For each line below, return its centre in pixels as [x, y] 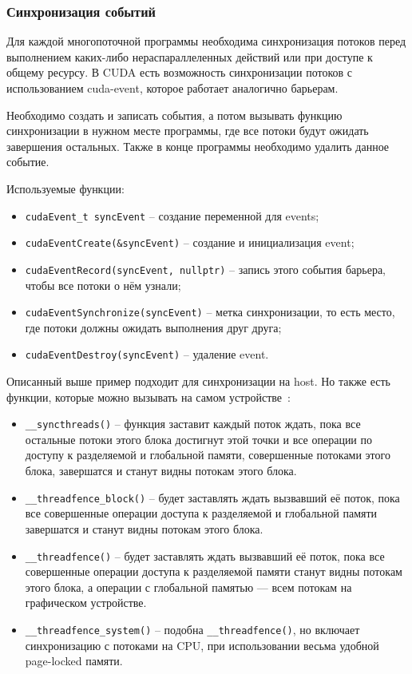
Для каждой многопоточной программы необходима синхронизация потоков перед [206, 41]
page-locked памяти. [74, 661]
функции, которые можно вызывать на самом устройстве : [149, 396]
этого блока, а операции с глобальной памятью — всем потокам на [188, 587]
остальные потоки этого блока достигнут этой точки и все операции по [199, 439]
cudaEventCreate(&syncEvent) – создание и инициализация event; [190, 242]
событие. [28, 162]
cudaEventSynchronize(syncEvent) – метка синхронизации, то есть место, [210, 312]
